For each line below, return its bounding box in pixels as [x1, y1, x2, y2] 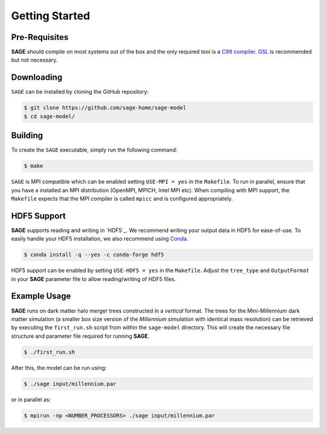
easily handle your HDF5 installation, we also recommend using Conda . [11, 235, 188, 242]
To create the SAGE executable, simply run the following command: [11, 146, 177, 154]
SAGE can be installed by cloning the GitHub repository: [11, 88, 149, 96]
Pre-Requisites [11, 32, 69, 42]
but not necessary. [11, 56, 58, 63]
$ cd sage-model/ [24, 112, 75, 120]
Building [11, 131, 43, 141]
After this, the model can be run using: [11, 364, 107, 371]
